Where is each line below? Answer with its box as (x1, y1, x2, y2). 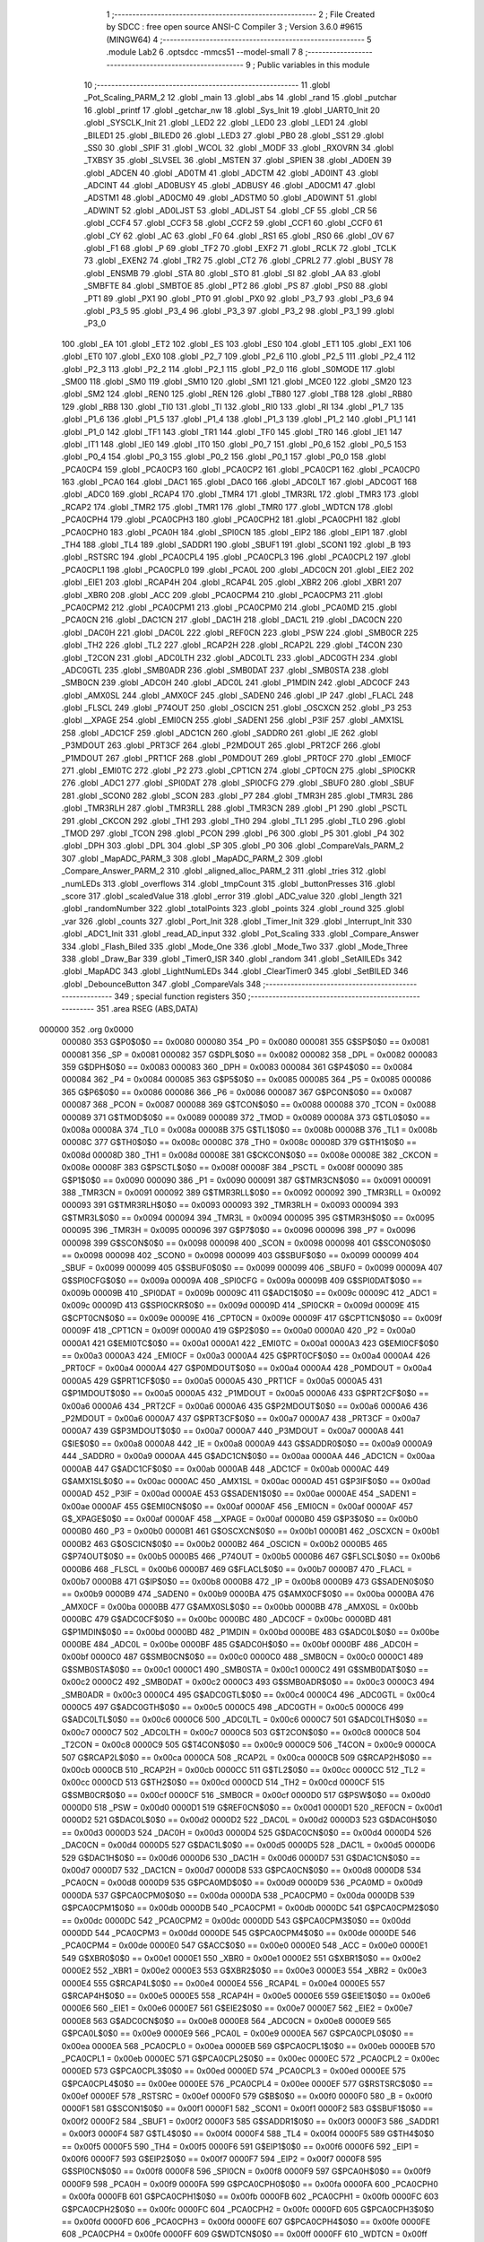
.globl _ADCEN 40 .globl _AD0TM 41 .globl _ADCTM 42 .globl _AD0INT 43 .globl (83, 167, 379, 178)
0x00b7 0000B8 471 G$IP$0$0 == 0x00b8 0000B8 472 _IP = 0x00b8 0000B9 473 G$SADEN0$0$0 (61, 1577, 435, 1587)
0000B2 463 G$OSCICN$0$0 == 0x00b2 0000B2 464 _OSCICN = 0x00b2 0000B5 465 (61, 1538, 388, 1549)
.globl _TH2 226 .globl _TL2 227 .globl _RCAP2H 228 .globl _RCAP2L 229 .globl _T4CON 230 (61, 639, 403, 650)
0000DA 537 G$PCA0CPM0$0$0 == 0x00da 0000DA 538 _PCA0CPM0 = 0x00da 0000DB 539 (61, 1890, 416, 1900)
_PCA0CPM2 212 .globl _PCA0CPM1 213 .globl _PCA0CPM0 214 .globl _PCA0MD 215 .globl (61, 602, 398, 613)
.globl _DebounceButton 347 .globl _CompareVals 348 (61, 978, 262, 989)
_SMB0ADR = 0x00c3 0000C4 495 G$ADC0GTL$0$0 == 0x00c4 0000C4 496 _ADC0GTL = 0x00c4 (61, 1689, 436, 1699)
